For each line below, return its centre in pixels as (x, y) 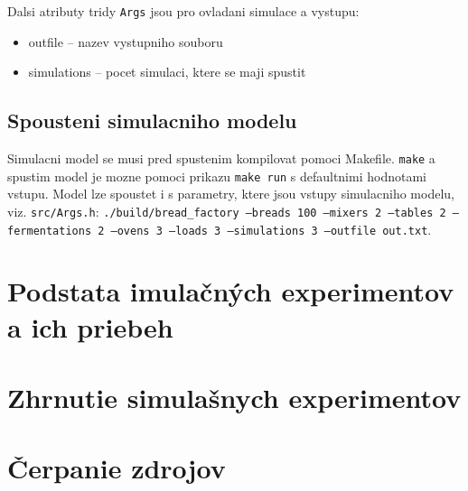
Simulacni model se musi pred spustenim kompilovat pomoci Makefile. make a (221, 158)
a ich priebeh (90, 326)
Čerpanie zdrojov (117, 468)
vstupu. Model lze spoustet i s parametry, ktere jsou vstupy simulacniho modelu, (231, 194)
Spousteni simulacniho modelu (152, 120)
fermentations (50, 231)
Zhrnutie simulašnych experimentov (234, 398)
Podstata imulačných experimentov (231, 291)
